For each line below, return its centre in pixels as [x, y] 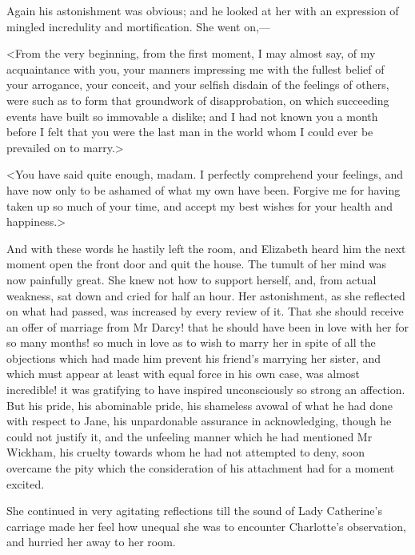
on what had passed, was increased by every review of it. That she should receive [205, 311]
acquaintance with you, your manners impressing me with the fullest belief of [196, 68]
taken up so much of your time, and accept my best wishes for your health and [200, 205]
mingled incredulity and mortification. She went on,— [138, 26]
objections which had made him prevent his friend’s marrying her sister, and [194, 358]
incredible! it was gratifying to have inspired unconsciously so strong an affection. [206, 390]
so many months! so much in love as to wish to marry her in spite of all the [191, 342]
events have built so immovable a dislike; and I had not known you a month [192, 116]
